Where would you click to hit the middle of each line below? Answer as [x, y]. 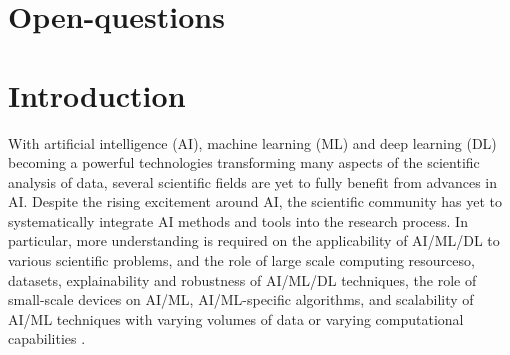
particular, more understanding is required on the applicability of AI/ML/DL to [254, 240]
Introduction [97, 94]
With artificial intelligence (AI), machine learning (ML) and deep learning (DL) [252, 142]
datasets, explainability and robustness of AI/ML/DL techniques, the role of [242, 279]
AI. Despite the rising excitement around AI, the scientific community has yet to [255, 201]
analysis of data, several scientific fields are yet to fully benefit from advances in [253, 181]
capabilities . [47, 338]
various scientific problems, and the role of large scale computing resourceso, [241, 260]
